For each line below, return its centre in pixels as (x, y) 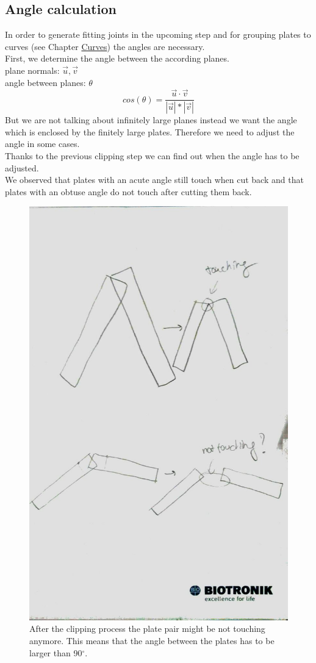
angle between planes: (45, 82)
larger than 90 (56, 652)
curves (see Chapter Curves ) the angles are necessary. (105, 46)
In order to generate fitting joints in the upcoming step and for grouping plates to (158, 34)
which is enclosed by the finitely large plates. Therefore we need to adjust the (150, 131)
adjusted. (22, 167)
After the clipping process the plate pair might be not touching (147, 629)
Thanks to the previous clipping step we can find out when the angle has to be (152, 156)
